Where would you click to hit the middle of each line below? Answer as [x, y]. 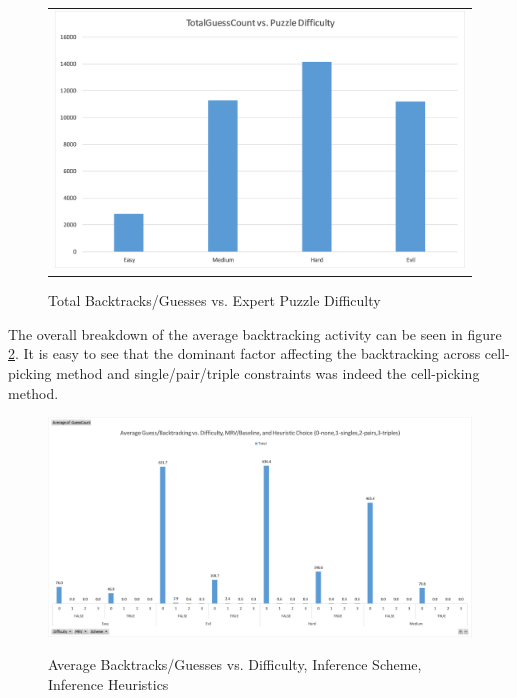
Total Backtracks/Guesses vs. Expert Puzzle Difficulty [214, 300]
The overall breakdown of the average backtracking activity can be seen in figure [255, 333]
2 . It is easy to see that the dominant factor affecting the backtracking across [244, 353]
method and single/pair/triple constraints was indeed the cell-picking [268, 373]
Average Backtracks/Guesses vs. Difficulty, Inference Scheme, [235, 664]
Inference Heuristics [108, 683]
